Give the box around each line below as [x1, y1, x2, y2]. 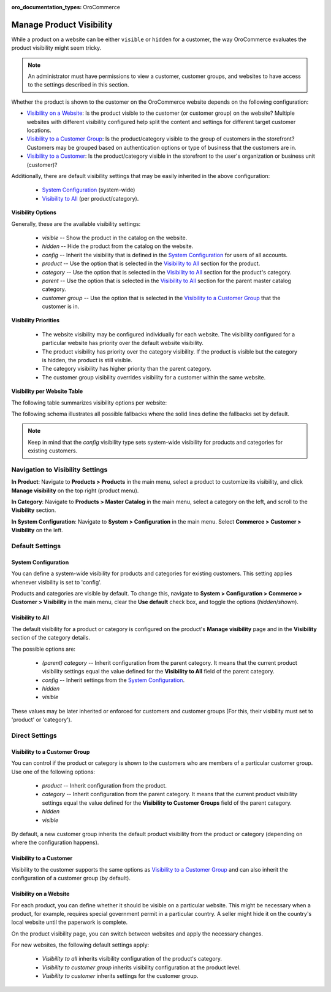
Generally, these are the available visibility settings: [11, 220, 141, 227]
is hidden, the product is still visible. [42, 357, 133, 364]
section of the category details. [11, 634, 90, 641]
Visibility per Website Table [11, 387, 83, 395]
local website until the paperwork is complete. [11, 918, 128, 926]
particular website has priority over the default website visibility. [42, 339, 204, 347]
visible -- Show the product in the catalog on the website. [42, 234, 188, 241]
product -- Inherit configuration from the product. [42, 782, 167, 789]
